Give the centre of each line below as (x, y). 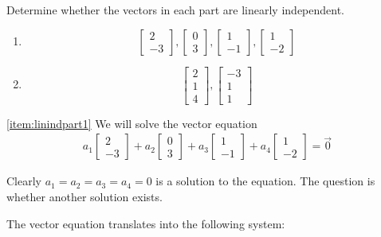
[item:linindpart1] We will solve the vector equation (132, 123)
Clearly (24, 181)
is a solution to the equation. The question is (265, 181)
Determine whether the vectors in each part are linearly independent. (176, 10)
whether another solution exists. (84, 196)
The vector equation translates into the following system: (146, 223)
